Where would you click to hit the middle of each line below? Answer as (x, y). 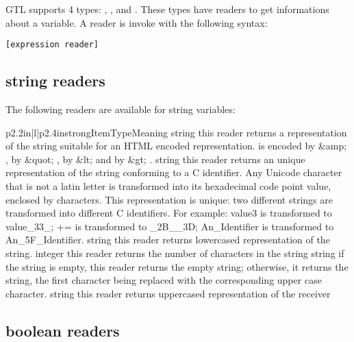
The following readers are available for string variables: (121, 109)
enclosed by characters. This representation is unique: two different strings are (169, 199)
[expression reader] (52, 45)
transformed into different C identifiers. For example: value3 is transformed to (169, 213)
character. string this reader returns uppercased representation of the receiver (168, 293)
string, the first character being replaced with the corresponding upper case (164, 280)
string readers (55, 81)
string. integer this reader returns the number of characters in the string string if (175, 253)
